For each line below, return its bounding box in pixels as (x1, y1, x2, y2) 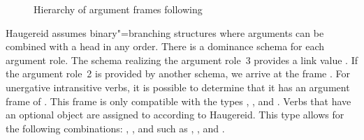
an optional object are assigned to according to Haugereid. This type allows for (6, 107, 344, 122)
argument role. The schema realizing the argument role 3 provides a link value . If (6, 52, 358, 67)
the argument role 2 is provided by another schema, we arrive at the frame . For (6, 66, 350, 81)
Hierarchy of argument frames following (34, 2, 203, 16)
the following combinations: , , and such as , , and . (6, 120, 225, 135)
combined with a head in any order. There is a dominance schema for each (6, 39, 325, 54)
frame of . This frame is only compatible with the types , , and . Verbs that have (6, 93, 351, 108)
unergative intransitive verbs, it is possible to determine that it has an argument (6, 79, 350, 94)
